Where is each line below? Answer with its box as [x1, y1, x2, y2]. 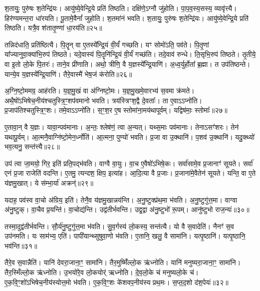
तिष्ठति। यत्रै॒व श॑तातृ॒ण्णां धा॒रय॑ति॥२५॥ [4, 22, 102, 33]
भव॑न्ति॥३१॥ [4, 240, 37, 251]
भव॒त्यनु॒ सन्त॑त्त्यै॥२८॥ [4, 141, 60, 152]
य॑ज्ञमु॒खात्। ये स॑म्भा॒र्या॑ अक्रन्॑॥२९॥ [4, 177, 93, 188]
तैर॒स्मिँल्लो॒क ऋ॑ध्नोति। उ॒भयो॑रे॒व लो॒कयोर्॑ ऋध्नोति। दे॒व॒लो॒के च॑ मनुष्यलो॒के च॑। [4, 267, 199, 278]
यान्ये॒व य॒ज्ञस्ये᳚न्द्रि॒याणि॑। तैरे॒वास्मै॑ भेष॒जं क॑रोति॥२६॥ [4, 68, 132, 79]
